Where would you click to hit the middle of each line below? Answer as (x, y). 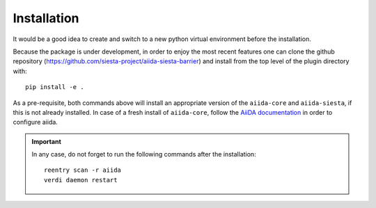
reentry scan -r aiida (83, 170)
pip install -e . (55, 87)
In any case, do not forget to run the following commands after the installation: (144, 154)
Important (47, 141)
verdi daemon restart (81, 180)
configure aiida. (36, 122)
